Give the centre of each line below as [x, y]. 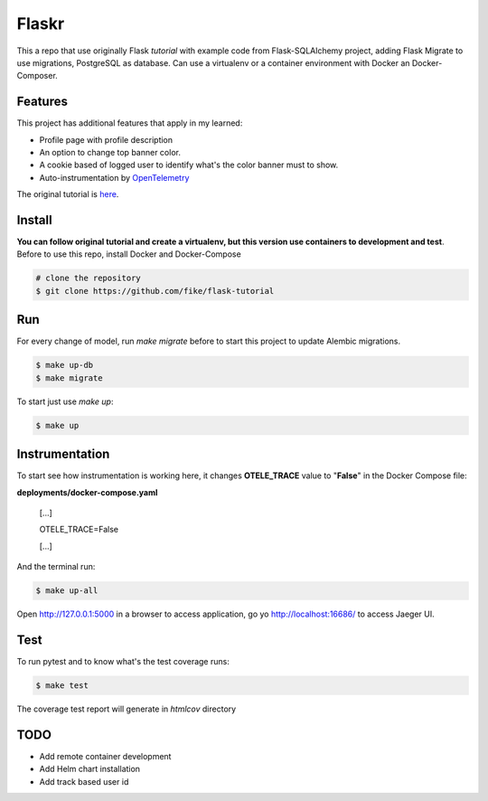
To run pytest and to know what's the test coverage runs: [123, 662]
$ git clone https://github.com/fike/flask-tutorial [155, 291]
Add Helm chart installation [89, 769]
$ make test [62, 686]
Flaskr [41, 24]
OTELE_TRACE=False [79, 530]
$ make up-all [67, 591]
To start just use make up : [65, 401]
